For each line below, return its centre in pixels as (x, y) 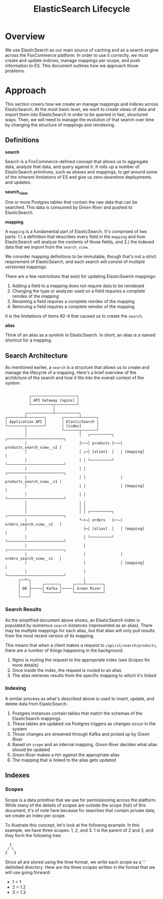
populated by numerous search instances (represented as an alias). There (79, 625)
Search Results (23, 609)
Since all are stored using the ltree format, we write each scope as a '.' (75, 862)
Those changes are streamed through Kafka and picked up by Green (81, 734)
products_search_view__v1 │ (34, 482)
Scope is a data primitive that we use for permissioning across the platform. (81, 800)
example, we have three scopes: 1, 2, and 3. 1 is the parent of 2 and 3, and (79, 830)
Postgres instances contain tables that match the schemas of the (77, 713)
